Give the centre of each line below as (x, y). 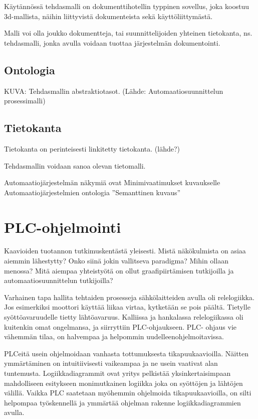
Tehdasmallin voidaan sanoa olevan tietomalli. (75, 165)
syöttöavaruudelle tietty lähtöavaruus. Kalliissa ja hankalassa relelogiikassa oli (124, 317)
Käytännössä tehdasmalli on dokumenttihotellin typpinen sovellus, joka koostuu (126, 6)
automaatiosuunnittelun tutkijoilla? (59, 280)
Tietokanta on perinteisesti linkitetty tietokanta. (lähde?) (92, 148)
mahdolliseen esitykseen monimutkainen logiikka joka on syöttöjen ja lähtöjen (123, 383)
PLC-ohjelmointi (63, 227)
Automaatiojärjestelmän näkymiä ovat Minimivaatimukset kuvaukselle (112, 182)
